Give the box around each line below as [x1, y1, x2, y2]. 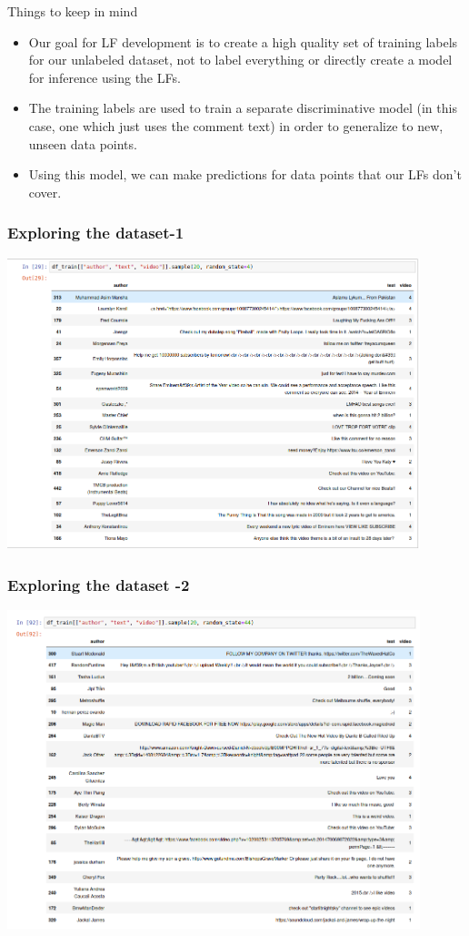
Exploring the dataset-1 [7, 221, 185, 244]
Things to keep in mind [7, 2, 138, 20]
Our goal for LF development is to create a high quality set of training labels [28, 32, 458, 51]
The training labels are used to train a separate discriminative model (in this [28, 98, 457, 117]
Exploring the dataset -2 [7, 573, 190, 595]
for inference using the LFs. [28, 67, 181, 86]
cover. [28, 182, 62, 201]
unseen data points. [28, 134, 137, 153]
